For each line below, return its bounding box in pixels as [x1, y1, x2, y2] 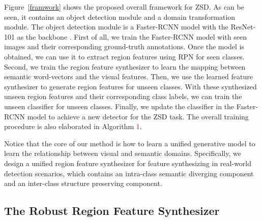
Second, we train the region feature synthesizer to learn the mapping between [4, 61, 246, 72]
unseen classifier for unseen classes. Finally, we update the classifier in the [4, 101, 235, 111]
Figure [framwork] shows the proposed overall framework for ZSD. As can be [4, 2, 244, 12]
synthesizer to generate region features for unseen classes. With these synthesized [4, 81, 257, 91]
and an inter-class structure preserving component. [4, 178, 162, 188]
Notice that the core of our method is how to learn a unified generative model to [4, 138, 255, 148]
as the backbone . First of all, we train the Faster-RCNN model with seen [17, 31, 247, 42]
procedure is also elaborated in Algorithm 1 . [4, 121, 142, 132]
